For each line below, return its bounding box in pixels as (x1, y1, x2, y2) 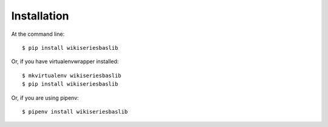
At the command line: (11, 30, 65, 38)
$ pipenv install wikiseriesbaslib (22, 108, 128, 115)
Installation (11, 9, 69, 22)
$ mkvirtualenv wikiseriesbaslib (22, 72, 121, 79)
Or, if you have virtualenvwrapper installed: (11, 58, 119, 65)
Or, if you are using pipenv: (11, 94, 79, 101)
